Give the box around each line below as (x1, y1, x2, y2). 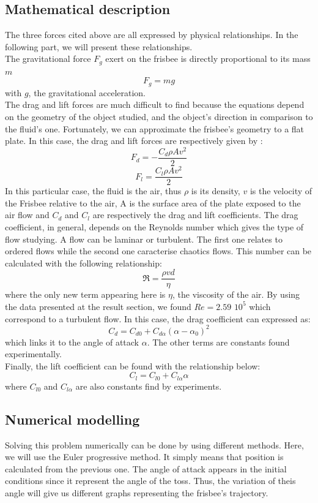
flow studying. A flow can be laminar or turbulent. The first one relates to (5, 232, 283, 245)
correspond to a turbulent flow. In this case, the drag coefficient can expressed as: (5, 312, 311, 325)
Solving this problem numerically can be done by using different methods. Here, (5, 438, 304, 451)
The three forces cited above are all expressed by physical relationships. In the (5, 28, 298, 41)
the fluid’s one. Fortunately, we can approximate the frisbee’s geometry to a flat (5, 122, 305, 135)
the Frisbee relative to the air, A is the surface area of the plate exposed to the (5, 196, 301, 209)
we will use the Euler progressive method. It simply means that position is (5, 450, 284, 463)
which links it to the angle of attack (5, 335, 139, 348)
